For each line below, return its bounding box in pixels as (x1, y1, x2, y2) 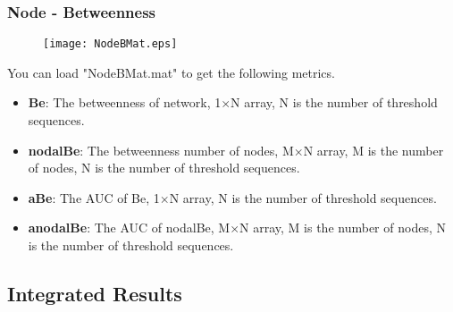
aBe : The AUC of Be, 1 (28, 188, 160, 207)
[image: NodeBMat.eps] (43, 38, 178, 51)
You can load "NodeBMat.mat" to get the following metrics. (7, 63, 335, 81)
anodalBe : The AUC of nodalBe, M (28, 218, 231, 237)
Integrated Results (7, 280, 182, 308)
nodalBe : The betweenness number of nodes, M (28, 140, 294, 159)
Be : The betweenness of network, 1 (28, 93, 222, 112)
